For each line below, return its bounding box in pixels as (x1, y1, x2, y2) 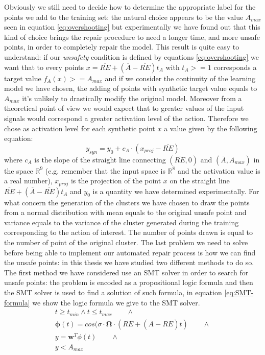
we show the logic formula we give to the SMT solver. (32, 297, 200, 307)
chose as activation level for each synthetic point (4, 123, 155, 133)
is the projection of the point (70, 175, 161, 186)
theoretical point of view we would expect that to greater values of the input (4, 103, 244, 113)
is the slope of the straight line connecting (34, 154, 166, 164)
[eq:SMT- (224, 287, 254, 297)
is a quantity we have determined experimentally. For (92, 185, 259, 196)
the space (4, 165, 33, 176)
